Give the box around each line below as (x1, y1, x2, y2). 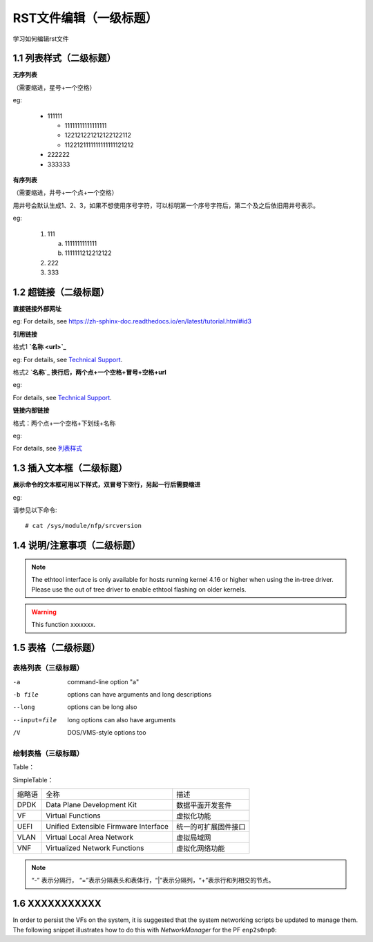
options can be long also (67, 703, 137, 711)
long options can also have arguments (67, 715, 176, 724)
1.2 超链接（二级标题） (12, 286, 110, 298)
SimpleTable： (12, 775, 54, 784)
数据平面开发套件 (176, 800, 232, 810)
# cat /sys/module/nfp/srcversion (25, 522, 142, 530)
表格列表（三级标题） (12, 663, 84, 673)
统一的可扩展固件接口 (176, 822, 246, 831)
